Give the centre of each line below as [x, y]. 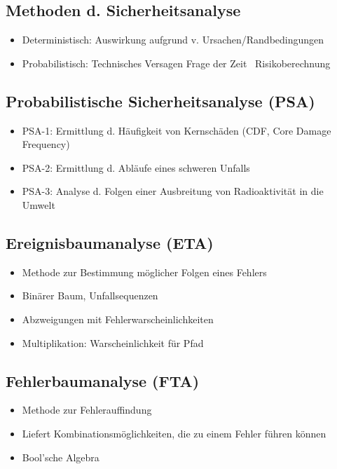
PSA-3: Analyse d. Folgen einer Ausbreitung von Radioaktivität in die [173, 191]
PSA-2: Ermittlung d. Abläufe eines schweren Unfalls [136, 167]
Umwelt [39, 204]
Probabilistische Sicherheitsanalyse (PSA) [160, 101]
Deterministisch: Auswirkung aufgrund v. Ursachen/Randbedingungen [173, 40]
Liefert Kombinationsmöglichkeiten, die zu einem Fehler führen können [174, 433]
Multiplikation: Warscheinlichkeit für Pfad [113, 342]
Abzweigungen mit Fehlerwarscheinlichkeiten [118, 319]
